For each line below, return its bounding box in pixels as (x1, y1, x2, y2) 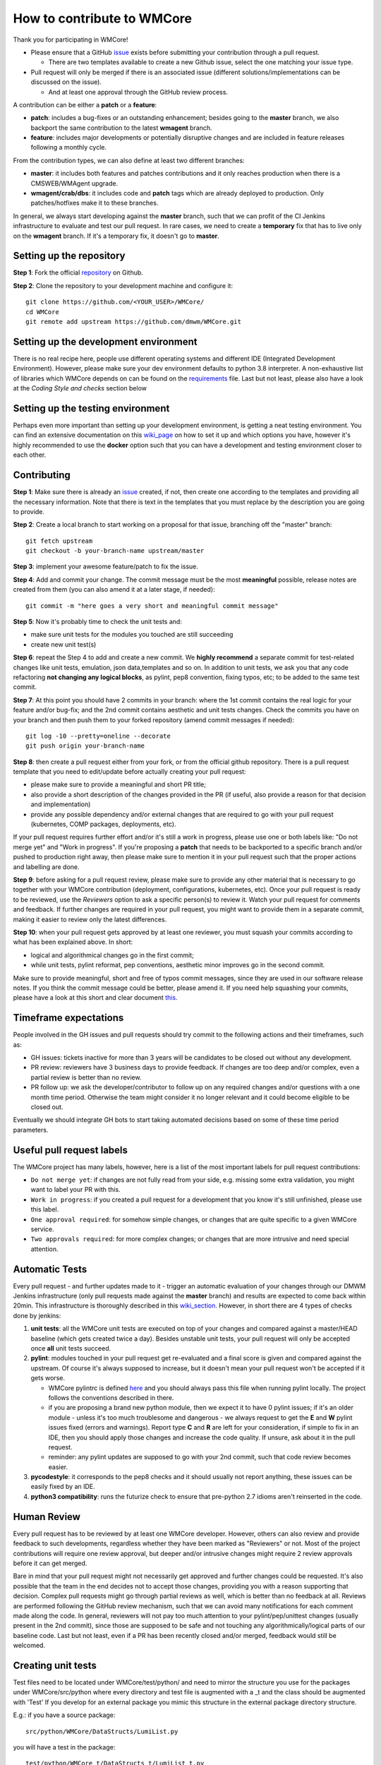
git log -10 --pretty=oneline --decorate (25, 731, 171, 740)
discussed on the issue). (30, 78, 102, 86)
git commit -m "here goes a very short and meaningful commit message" (25, 602, 279, 610)
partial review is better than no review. (30, 1073, 142, 1082)
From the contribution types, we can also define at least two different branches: (13, 156, 245, 164)
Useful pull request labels (13, 1144, 128, 1156)
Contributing (13, 469, 71, 481)
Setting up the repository (13, 250, 126, 262)
